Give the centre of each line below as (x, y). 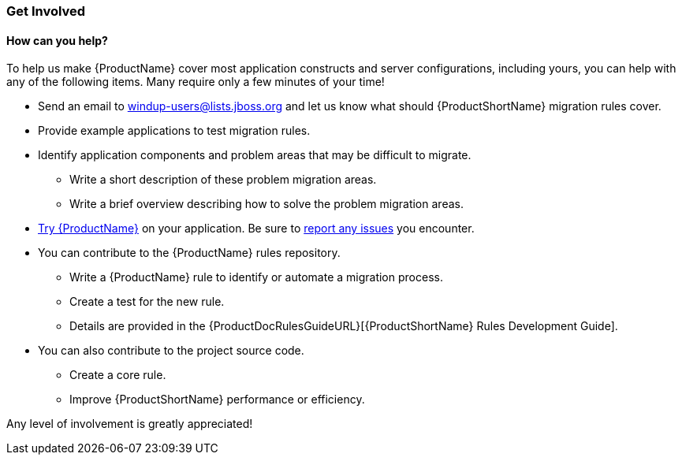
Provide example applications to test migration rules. (174, 131)
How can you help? (57, 40)
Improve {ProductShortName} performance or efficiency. (217, 400)
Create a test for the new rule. (147, 302)
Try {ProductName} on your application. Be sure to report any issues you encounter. (256, 229)
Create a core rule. (118, 375)
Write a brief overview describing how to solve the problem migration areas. (266, 204)
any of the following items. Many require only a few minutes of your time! (196, 82)
